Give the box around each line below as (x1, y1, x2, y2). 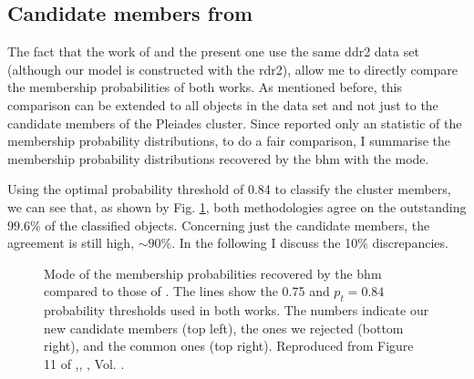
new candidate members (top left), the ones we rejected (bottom (44, 318, 404, 337)
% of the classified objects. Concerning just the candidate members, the (29, 215, 430, 234)
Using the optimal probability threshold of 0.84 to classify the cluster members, (7, 179, 451, 199)
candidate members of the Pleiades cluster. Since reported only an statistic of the (7, 113, 462, 132)
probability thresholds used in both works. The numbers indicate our (44, 301, 429, 320)
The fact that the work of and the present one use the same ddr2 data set (7, 42, 419, 61)
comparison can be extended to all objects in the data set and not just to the (7, 95, 438, 114)
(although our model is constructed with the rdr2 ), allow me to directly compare (7, 59, 458, 78)
